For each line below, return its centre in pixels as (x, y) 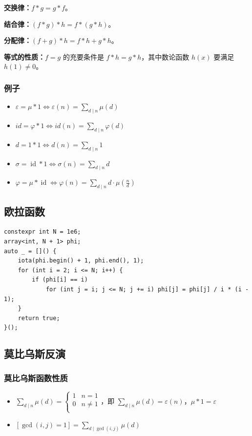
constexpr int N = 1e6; (42, 232)
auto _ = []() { (30, 251)
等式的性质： (24, 56)
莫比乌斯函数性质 (36, 378)
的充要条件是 (83, 56)
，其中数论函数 (165, 56)
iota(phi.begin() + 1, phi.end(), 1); (81, 261)
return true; (39, 318)
